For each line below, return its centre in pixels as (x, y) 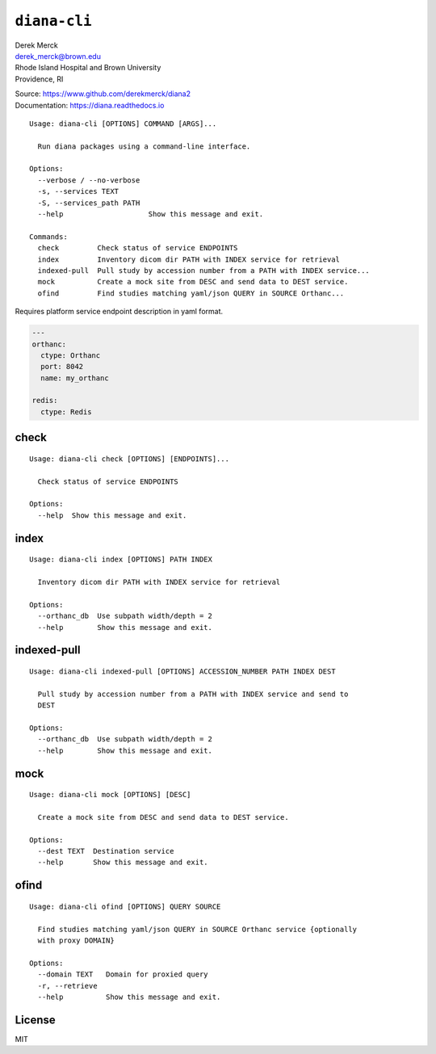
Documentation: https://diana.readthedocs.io (90, 105)
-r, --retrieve (67, 986)
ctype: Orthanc (71, 355)
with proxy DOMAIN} (76, 941)
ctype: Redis (66, 412)
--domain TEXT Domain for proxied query (123, 974)
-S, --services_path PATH (89, 203)
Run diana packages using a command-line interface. (144, 146)
